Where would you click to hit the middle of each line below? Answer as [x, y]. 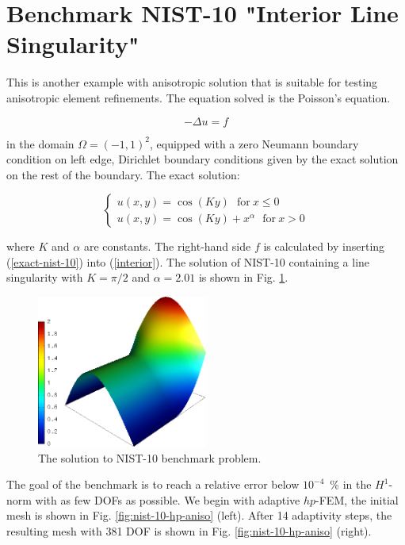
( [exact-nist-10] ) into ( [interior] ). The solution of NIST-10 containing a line [188, 261]
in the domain [40, 143]
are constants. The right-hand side [167, 246]
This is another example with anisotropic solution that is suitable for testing [192, 82]
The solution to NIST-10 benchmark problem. [150, 457]
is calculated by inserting [324, 246]
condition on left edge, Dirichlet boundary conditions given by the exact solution [202, 159]
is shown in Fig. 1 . [243, 277]
